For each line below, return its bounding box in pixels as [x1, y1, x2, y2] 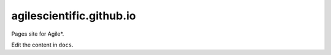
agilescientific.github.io [11, 9, 136, 22]
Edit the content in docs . [11, 41, 74, 48]
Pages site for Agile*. [11, 30, 64, 37]
